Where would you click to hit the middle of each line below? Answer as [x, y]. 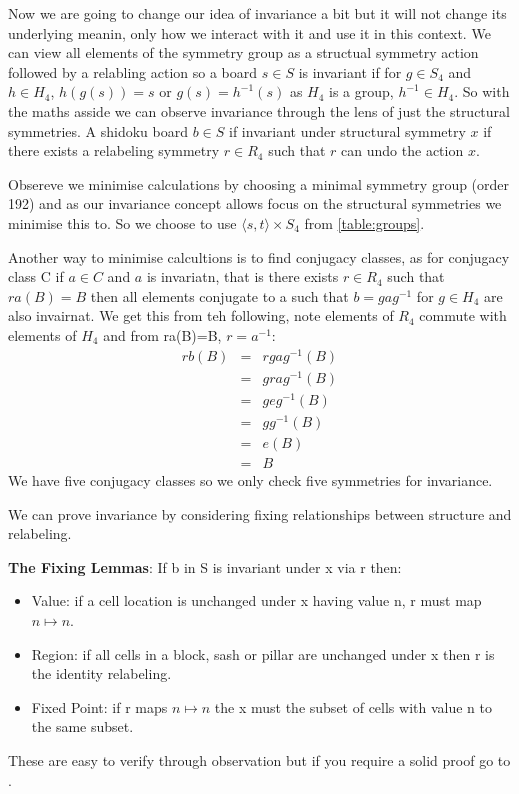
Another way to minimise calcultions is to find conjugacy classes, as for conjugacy [259, 256]
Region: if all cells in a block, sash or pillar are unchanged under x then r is [263, 653]
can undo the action [402, 150]
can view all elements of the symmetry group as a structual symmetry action [243, 52]
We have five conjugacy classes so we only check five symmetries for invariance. [250, 480]
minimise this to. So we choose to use [122, 222]
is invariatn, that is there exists [242, 276]
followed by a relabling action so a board [133, 71]
